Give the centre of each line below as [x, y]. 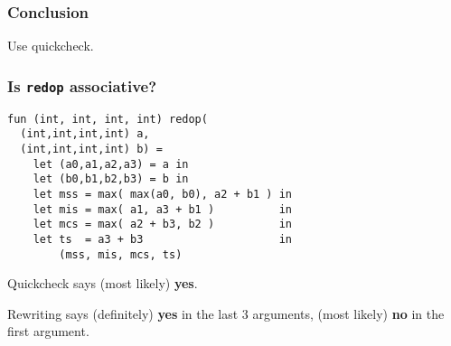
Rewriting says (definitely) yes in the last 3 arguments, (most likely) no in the [226, 313]
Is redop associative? [82, 85]
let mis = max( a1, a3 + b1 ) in [162, 209]
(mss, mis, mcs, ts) [121, 254]
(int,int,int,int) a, [85, 134]
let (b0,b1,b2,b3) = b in [111, 179]
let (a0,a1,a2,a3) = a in [111, 164]
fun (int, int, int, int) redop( [108, 119]
